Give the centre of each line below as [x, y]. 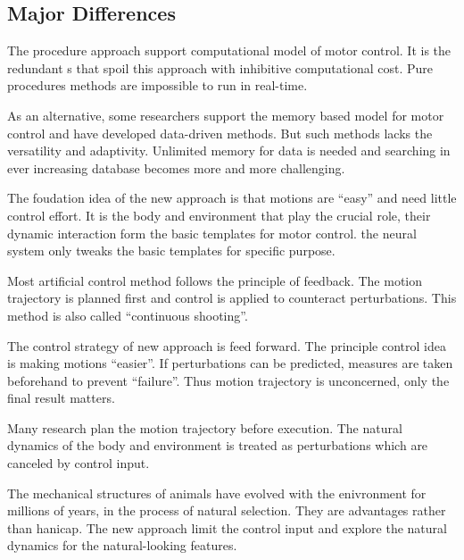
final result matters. [61, 398]
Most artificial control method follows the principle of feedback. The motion [215, 280]
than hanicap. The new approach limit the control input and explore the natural [227, 527]
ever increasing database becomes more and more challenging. [176, 167]
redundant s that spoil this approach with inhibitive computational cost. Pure [220, 67]
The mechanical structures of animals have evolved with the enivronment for [217, 493]
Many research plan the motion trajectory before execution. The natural [205, 427]
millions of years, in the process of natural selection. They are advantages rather [227, 510]
